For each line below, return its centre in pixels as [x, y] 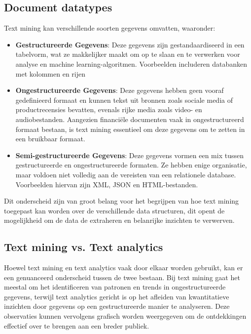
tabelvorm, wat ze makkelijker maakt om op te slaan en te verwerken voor [128, 54]
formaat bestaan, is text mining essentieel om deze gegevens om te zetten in [130, 129]
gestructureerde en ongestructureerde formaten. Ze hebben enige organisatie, [131, 165]
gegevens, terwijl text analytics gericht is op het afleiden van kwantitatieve [117, 296]
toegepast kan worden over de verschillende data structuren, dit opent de [114, 210]
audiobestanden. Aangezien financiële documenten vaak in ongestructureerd [130, 119]
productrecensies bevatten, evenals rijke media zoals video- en [109, 109]
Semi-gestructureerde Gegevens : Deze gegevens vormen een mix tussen [129, 155]
